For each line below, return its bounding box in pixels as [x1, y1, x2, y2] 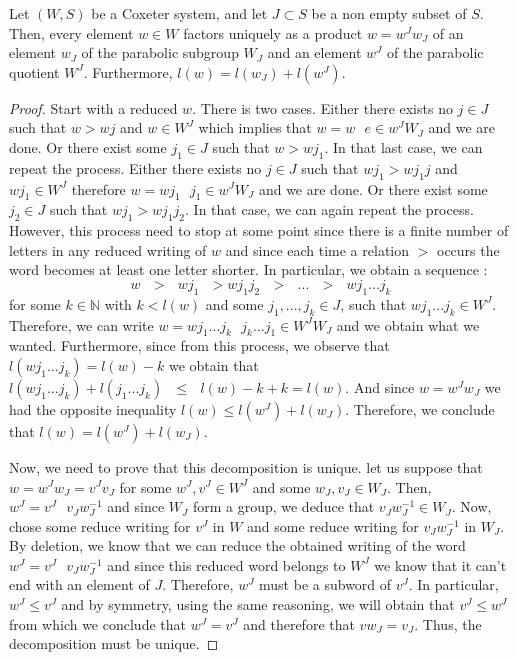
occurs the [436, 239, 500, 260]
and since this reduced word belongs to [107, 554, 346, 575]
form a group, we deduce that [192, 496, 375, 517]
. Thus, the [414, 613, 482, 634]
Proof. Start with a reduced [9, 97, 178, 118]
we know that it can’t [374, 554, 507, 575]
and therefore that [243, 613, 355, 634]
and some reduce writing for [247, 515, 419, 536]
